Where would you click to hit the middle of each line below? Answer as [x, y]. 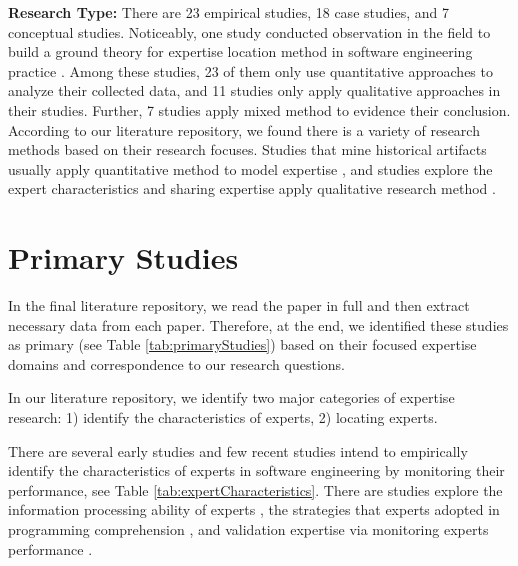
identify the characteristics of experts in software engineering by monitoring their [256, 470]
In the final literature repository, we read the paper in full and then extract [239, 305]
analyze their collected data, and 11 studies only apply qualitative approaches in [254, 90]
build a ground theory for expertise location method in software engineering [240, 51]
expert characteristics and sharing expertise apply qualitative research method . [252, 188]
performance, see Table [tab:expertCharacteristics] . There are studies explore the [255, 489]
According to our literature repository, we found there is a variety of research [244, 129]
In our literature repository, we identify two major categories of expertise [231, 397]
